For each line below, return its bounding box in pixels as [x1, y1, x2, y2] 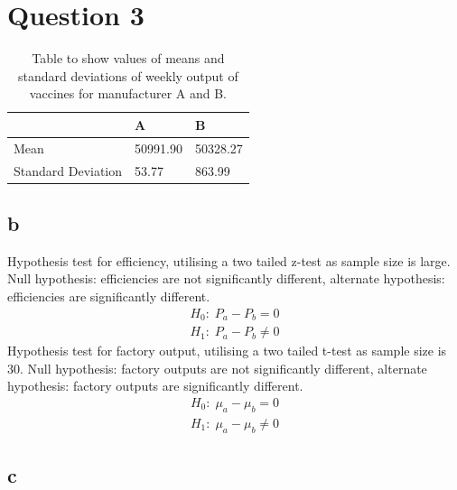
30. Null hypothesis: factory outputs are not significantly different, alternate [7, 358, 427, 377]
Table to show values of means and [32, 49, 225, 68]
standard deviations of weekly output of [18, 66, 238, 85]
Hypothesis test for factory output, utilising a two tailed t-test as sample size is [7, 341, 447, 360]
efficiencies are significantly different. [7, 287, 210, 306]
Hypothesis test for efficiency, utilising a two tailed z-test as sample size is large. [7, 251, 451, 270]
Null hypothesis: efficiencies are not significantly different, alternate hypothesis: [7, 269, 445, 288]
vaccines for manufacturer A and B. [29, 84, 228, 103]
